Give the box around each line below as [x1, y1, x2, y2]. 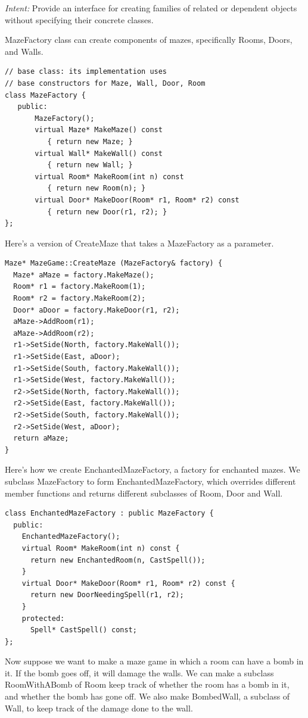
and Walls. [5, 45, 43, 57]
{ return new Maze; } [47, 137, 133, 146]
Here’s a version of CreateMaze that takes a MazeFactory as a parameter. [5, 236, 274, 249]
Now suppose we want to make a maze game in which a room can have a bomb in [5, 655, 304, 667]
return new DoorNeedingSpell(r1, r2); [30, 591, 184, 600]
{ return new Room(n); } [47, 184, 146, 193]
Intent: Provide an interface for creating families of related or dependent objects [5, 2, 297, 14]
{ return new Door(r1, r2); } [47, 207, 167, 216]
